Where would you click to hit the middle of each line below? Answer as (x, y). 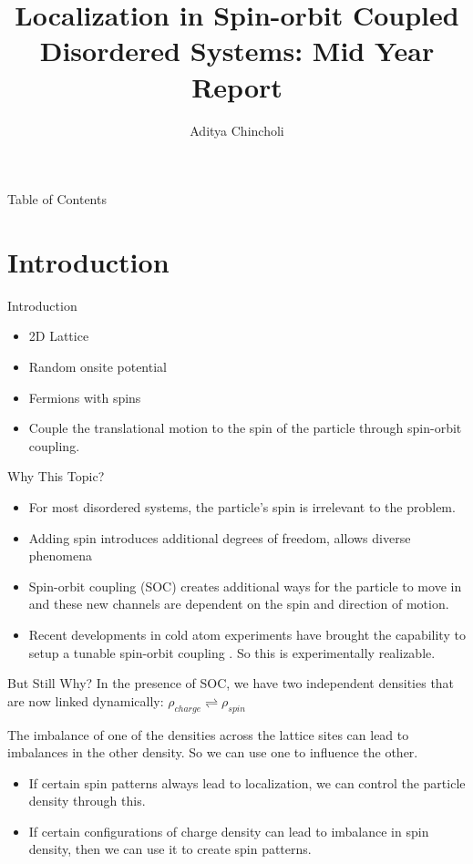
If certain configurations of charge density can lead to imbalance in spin (229, 831)
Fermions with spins (85, 397)
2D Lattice (59, 336)
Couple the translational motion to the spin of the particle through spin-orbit (245, 428)
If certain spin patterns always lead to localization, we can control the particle (247, 782)
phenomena (61, 555)
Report (237, 86)
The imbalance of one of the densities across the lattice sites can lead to (208, 734)
